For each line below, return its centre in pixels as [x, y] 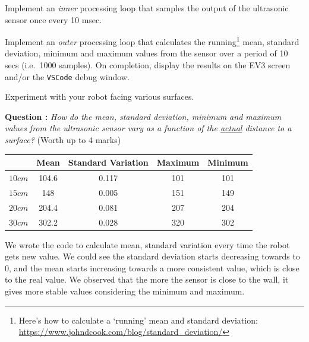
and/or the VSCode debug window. [67, 76]
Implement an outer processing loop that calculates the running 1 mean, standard [152, 41]
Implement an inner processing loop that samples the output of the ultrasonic [147, 8]
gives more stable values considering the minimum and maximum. [125, 291]
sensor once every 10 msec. [53, 19]
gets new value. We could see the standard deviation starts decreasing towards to [152, 256]
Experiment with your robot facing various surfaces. [100, 96]
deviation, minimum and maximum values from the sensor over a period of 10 [146, 53]
